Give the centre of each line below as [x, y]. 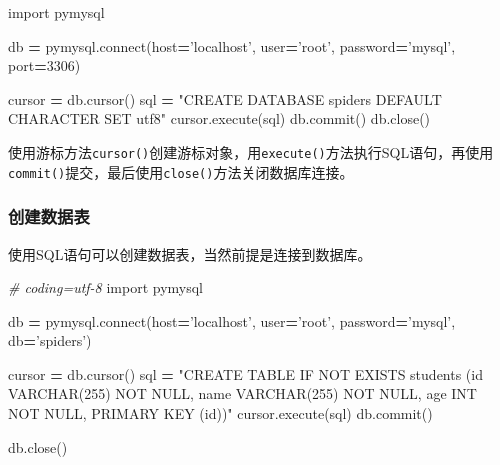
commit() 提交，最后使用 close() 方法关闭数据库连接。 [181, 171]
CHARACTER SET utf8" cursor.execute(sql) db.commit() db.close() [219, 118]
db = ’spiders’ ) [50, 340]
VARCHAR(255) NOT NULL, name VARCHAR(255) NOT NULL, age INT [242, 393]
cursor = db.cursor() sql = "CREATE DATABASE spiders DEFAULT [225, 98]
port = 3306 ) [44, 65]
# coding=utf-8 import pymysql [105, 287]
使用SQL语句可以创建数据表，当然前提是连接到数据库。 [190, 253]
